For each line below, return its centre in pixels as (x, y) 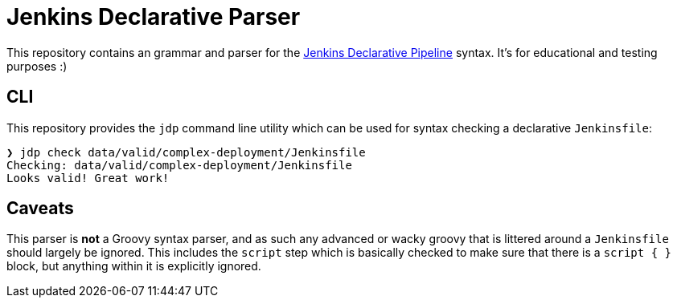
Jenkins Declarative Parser (154, 17)
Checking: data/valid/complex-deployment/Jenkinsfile (179, 165)
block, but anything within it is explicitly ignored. (134, 266)
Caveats (40, 209)
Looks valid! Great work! (88, 178)
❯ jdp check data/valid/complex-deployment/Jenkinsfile (186, 152)
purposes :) (37, 66)
